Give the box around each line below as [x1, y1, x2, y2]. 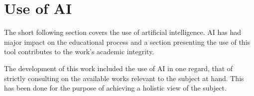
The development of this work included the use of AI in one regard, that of [4, 63, 233, 73]
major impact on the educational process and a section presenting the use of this [4, 36, 251, 47]
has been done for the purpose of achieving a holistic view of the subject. [4, 83, 227, 93]
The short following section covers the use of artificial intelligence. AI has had [4, 27, 242, 37]
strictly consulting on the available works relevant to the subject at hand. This [4, 73, 244, 83]
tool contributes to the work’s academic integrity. [4, 46, 154, 57]
